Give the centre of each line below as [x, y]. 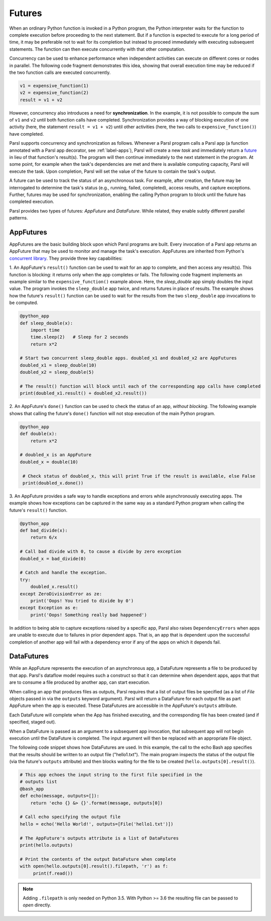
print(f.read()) [53, 873]
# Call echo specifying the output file [70, 817]
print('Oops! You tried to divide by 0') [82, 601]
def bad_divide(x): [44, 531]
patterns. [19, 218]
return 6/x [44, 537]
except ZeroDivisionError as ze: [61, 594]
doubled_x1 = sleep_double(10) [58, 365]
